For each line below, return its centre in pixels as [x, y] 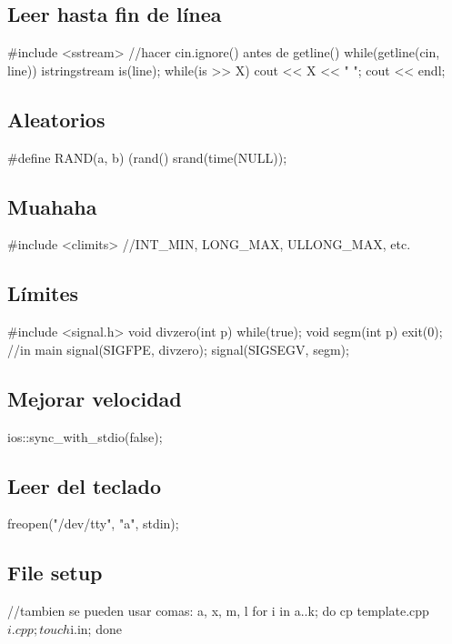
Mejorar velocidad [95, 398]
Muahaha [52, 206]
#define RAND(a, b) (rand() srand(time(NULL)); [147, 157]
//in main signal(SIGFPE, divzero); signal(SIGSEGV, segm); [178, 349]
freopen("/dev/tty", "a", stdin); [93, 523]
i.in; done [96, 628]
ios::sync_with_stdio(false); [85, 436]
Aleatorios [56, 119]
